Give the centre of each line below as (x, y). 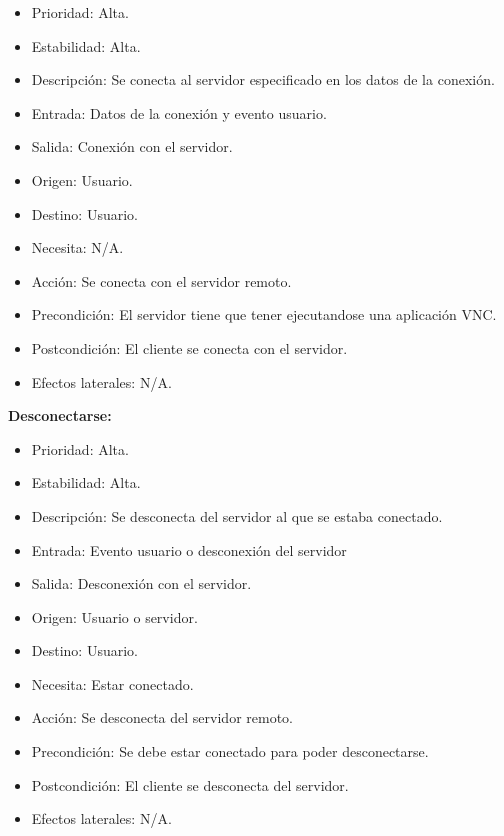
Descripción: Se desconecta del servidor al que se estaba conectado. (237, 515)
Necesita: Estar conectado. (112, 683)
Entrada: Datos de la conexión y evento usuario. (179, 112)
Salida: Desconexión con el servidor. (141, 583)
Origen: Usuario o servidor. (114, 616)
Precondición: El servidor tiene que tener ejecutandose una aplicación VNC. (264, 314)
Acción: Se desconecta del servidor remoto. (162, 717)
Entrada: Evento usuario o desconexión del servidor (189, 549)
